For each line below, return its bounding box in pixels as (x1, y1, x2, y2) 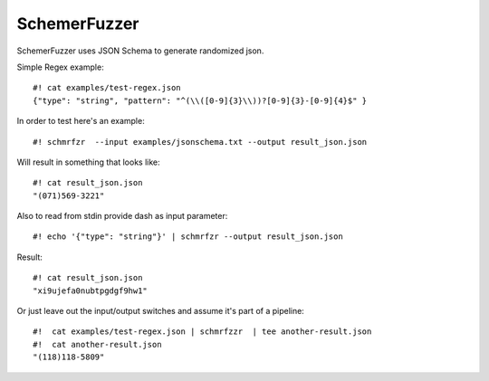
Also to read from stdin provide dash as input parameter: (16, 211, 228, 222)
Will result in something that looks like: (16, 157, 160, 167)
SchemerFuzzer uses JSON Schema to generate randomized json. (16, 45, 264, 56)
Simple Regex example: (16, 62, 104, 72)
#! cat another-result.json (33, 339, 162, 349)
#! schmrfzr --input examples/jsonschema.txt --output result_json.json (33, 137, 368, 147)
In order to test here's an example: (16, 116, 145, 127)
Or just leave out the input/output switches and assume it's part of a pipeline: (16, 306, 305, 317)
